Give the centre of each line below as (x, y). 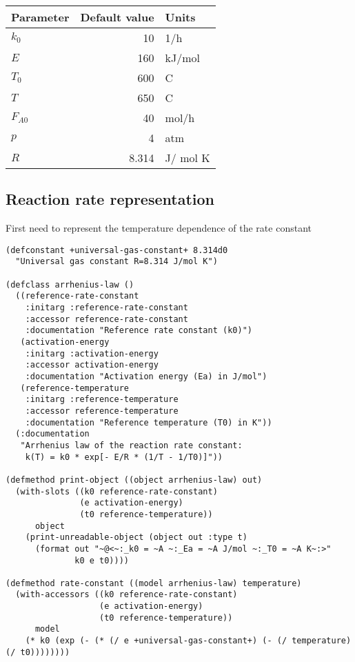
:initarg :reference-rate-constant (106, 308)
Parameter (40, 17)
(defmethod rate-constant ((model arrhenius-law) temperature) (154, 583)
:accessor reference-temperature (102, 411)
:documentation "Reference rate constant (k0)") (139, 331)
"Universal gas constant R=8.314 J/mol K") (116, 262)
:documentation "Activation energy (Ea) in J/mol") (146, 377)
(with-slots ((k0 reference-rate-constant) (116, 491)
